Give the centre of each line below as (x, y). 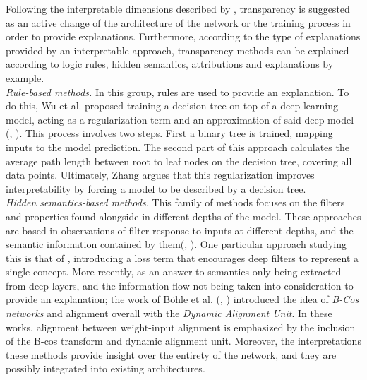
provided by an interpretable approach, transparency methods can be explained (178, 50)
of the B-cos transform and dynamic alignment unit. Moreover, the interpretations (183, 341)
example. (25, 77)
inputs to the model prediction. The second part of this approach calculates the (178, 147)
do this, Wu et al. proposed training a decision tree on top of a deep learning (172, 106)
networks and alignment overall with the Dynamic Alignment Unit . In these (169, 313)
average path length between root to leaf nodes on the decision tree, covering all (179, 161)
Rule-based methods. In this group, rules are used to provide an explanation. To (178, 91)
